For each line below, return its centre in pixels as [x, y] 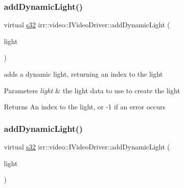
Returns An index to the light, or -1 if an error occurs [85, 107]
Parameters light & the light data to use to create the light [92, 90]
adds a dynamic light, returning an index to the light [83, 74]
